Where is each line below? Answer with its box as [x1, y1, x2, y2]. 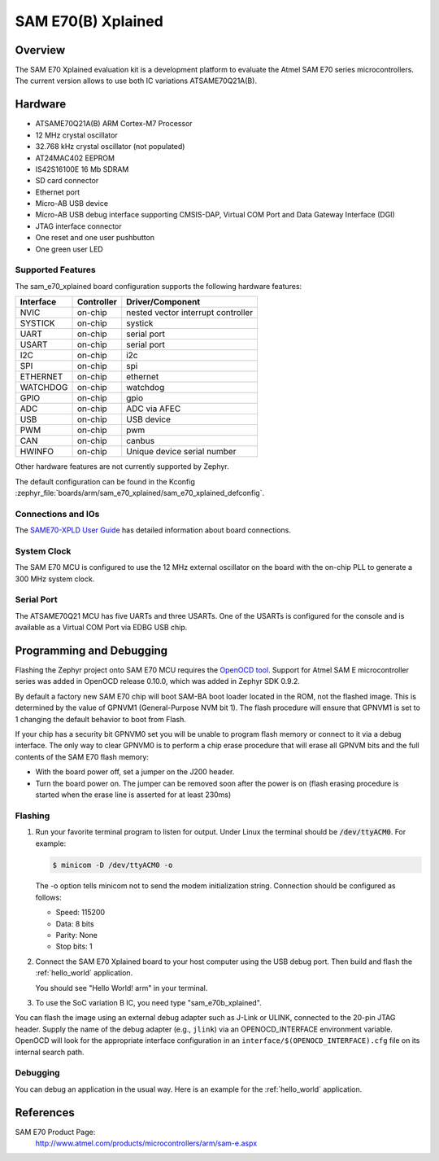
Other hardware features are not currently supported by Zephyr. [15, 462, 229, 471]
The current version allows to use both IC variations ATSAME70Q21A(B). [15, 76, 258, 85]
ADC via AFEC [126, 403, 181, 414]
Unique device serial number [126, 446, 237, 458]
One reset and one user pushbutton [35, 233, 154, 243]
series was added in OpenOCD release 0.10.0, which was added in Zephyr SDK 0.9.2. [15, 677, 301, 686]
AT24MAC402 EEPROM [35, 153, 115, 163]
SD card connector [35, 176, 99, 186]
